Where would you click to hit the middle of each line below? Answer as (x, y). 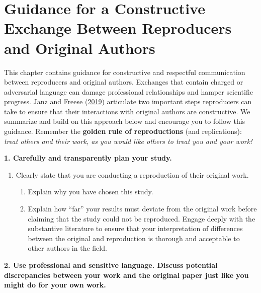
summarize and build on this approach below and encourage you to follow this (125, 121)
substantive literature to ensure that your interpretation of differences (135, 228)
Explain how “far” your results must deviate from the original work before (142, 209)
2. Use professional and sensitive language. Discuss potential (111, 265)
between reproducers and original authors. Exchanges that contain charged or (124, 82)
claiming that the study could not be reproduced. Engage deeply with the (142, 218)
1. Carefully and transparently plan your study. (88, 158)
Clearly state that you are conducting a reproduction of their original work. (132, 174)
